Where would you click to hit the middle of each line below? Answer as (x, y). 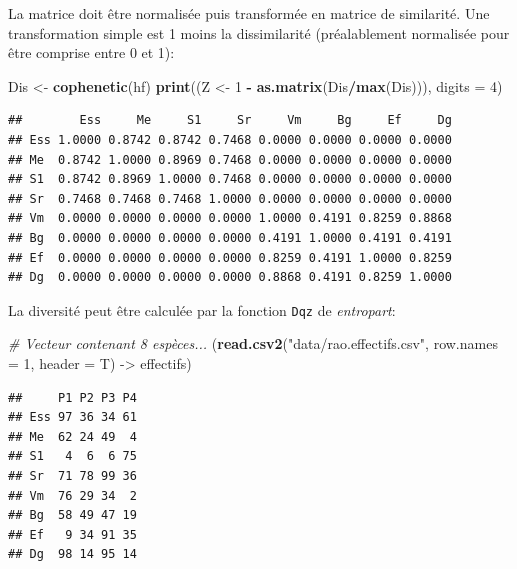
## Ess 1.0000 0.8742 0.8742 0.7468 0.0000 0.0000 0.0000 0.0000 (230, 139)
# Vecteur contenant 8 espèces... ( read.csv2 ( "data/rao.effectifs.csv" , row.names (253, 343)
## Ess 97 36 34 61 (72, 417)
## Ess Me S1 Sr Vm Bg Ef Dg (230, 120)
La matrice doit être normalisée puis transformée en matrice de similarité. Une (249, 13)
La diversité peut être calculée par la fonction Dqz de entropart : (202, 309)
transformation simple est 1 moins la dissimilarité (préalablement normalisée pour (259, 32)
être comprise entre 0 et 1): (91, 52)
